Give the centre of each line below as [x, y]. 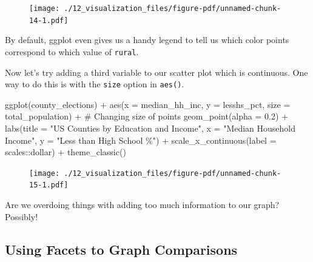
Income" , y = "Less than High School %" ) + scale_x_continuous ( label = [141, 140]
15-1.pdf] [49, 185]
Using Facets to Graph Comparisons [121, 249]
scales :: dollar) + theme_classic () [66, 152]
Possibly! [22, 216]
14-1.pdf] [49, 20]
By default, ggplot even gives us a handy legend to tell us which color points [147, 40]
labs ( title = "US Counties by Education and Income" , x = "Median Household [150, 128]
